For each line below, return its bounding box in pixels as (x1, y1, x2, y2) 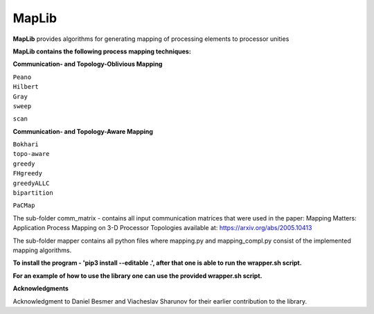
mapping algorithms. (12, 246, 72, 254)
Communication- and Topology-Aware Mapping (12, 127, 154, 135)
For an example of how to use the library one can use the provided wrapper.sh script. (12, 271, 262, 280)
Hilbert (12, 83, 39, 91)
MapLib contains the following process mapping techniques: (12, 47, 192, 55)
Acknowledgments (12, 284, 69, 293)
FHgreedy (12, 170, 43, 177)
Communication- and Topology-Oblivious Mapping (12, 60, 163, 69)
